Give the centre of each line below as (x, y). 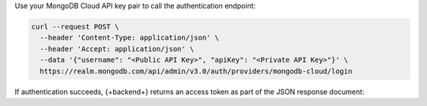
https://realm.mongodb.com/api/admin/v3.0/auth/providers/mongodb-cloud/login (196, 71)
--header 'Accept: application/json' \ (117, 49)
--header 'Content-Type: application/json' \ (129, 38)
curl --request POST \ (75, 26)
